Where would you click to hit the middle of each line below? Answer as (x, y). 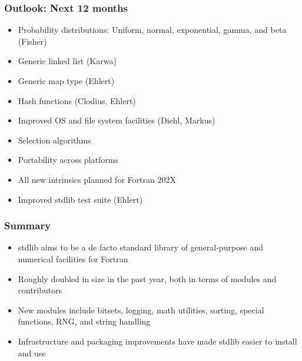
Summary (28, 225)
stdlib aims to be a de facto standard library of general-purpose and (141, 247)
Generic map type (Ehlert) (66, 81)
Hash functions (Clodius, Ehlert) (77, 100)
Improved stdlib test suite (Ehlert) (80, 199)
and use (32, 352)
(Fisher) (32, 41)
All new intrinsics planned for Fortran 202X (97, 179)
